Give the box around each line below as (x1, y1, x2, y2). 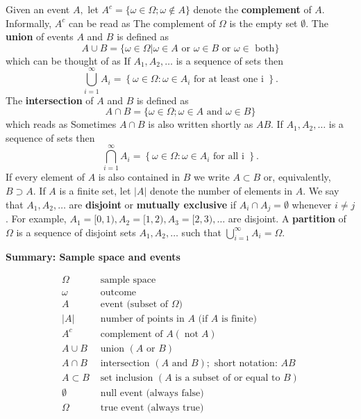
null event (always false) (100, 388, 204, 398)
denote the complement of (193, 2, 312, 16)
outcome (100, 288, 137, 298)
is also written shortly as (148, 117, 253, 131)
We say (308, 183, 339, 197)
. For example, (6, 211, 67, 226)
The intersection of (6, 92, 94, 107)
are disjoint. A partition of (228, 211, 346, 226)
